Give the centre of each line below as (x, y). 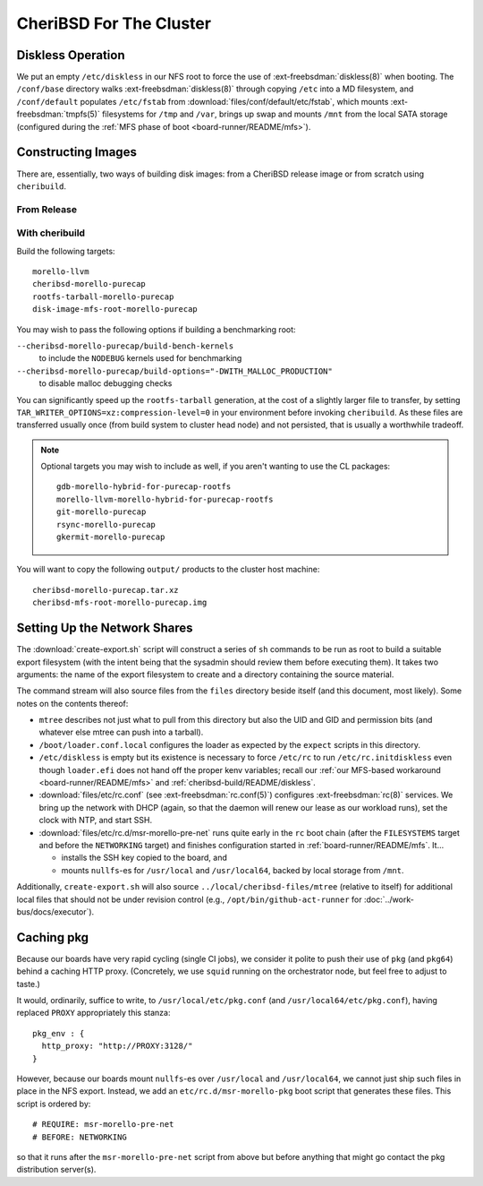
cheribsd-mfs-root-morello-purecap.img (120, 603)
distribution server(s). (56, 1170)
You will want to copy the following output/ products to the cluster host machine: (168, 570)
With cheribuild (51, 233)
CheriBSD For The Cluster (114, 23)
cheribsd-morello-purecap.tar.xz (106, 590)
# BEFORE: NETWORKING (80, 1137)
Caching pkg (53, 937)
